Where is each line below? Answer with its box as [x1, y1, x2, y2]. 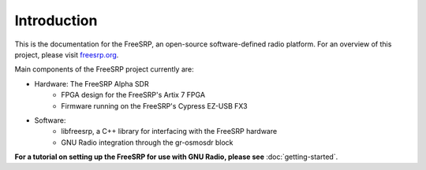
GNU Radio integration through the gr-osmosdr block [61, 138, 234, 147]
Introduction [14, 12, 98, 29]
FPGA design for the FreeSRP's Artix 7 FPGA [61, 91, 205, 100]
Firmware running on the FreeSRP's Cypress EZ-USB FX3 [61, 101, 248, 110]
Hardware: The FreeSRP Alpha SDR [34, 79, 149, 88]
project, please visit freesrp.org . [14, 50, 119, 59]
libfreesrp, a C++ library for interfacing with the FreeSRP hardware [61, 127, 278, 136]
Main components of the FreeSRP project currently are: [14, 65, 195, 74]
